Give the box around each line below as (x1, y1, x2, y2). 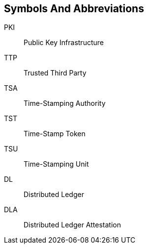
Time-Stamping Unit (24, 160, 89, 169)
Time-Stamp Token (24, 129, 86, 138)
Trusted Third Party (24, 69, 87, 77)
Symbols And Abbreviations (4, 2, 144, 15)
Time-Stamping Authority (24, 99, 106, 108)
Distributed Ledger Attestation (24, 221, 121, 229)
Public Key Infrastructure (24, 38, 104, 47)
